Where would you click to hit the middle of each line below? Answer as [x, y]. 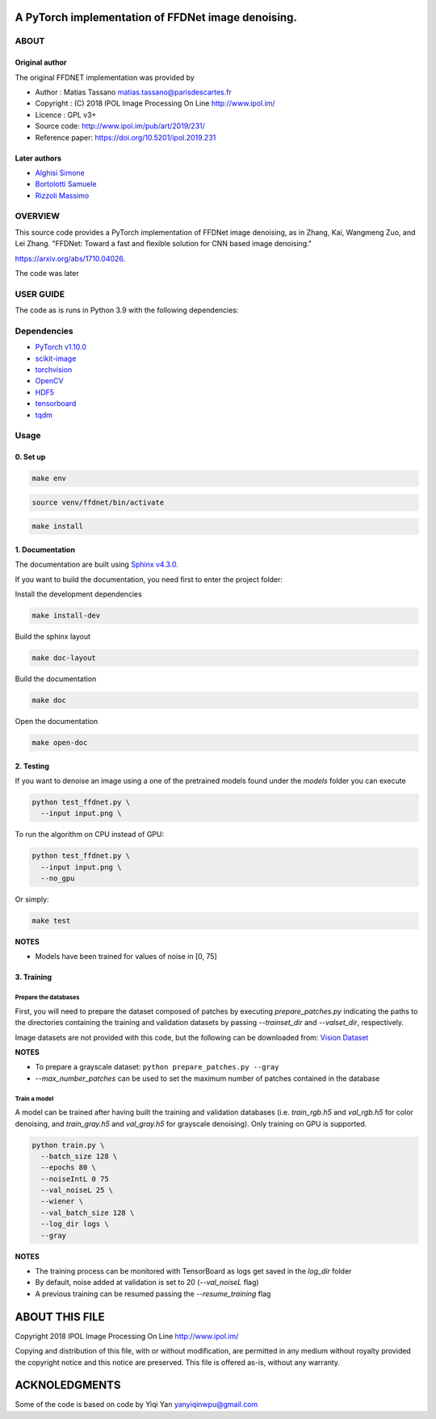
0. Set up [30, 457]
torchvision [54, 370]
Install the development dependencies [79, 594]
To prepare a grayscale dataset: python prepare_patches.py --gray [157, 1067]
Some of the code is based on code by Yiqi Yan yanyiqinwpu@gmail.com [136, 1404]
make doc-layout [64, 658]
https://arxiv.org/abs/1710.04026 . [70, 258]
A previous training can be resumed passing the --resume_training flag [153, 1293]
